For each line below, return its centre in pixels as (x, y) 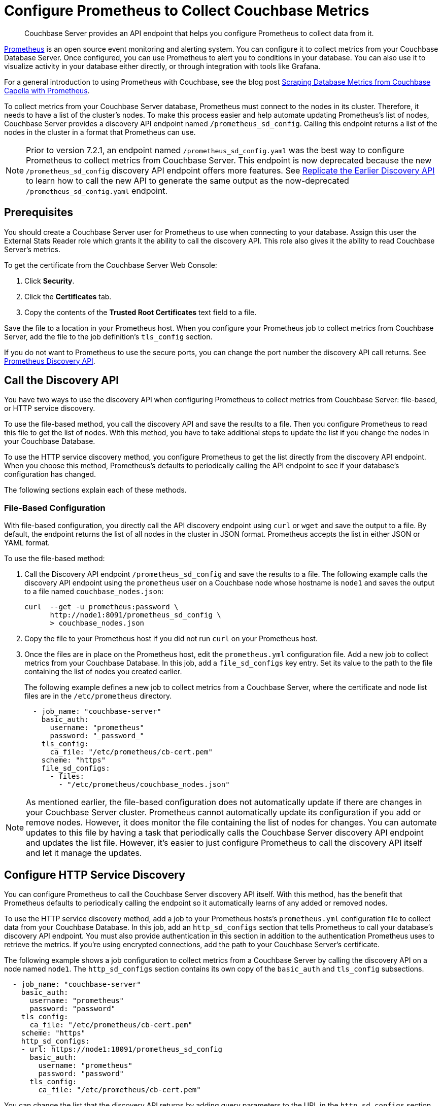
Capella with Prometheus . (47, 90)
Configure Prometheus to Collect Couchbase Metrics (187, 11)
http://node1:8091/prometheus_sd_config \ (135, 615)
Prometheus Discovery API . (50, 361)
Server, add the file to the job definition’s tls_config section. (108, 336)
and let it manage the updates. (84, 853)
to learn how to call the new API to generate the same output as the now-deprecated (188, 180)
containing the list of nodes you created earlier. (103, 672)
